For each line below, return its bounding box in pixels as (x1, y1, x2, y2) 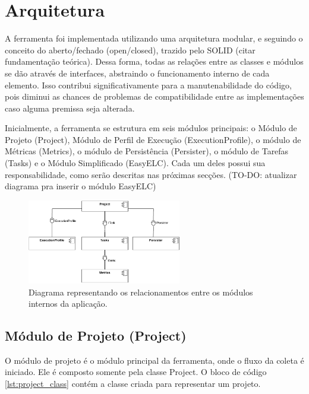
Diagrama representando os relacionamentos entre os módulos (29, 285, 253, 298)
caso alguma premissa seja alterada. (5, 101, 135, 114)
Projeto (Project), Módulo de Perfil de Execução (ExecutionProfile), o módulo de (5, 133, 301, 145)
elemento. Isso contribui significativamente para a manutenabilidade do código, (5, 78, 292, 91)
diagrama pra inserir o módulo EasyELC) (5, 180, 156, 192)
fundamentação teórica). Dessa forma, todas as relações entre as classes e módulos (5, 55, 304, 68)
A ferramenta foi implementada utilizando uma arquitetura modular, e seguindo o (5, 32, 303, 45)
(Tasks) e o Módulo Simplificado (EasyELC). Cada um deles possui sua (5, 157, 266, 169)
